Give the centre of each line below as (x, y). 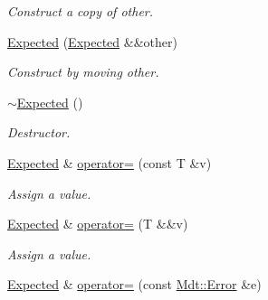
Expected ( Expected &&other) (92, 41)
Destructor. (39, 132)
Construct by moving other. (83, 72)
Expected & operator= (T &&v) (98, 224)
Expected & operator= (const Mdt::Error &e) (134, 284)
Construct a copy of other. (81, 11)
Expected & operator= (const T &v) (110, 162)
